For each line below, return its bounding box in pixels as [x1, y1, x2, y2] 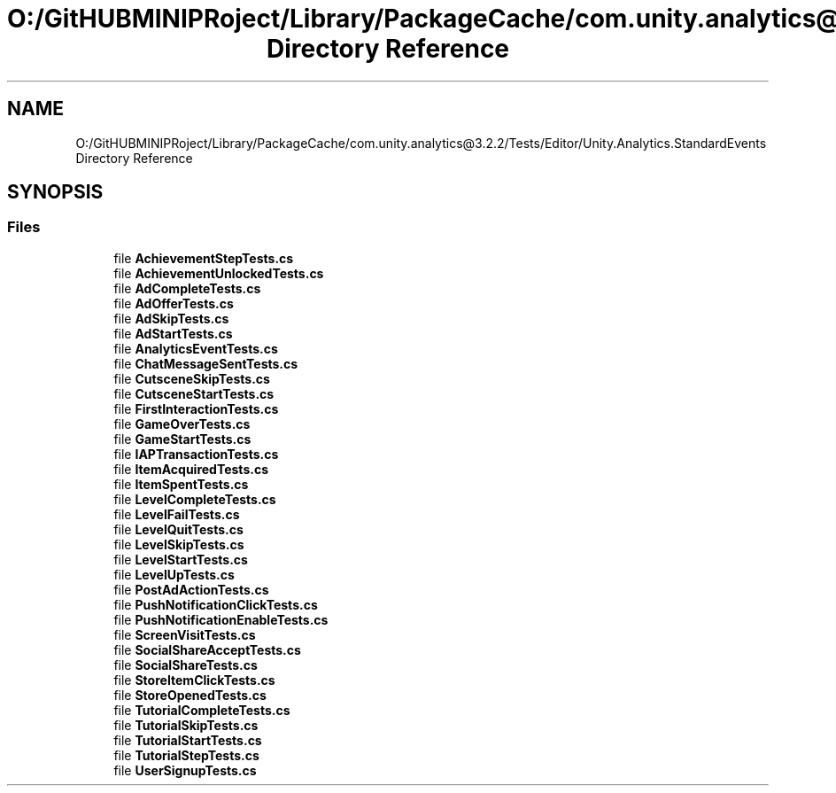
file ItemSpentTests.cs [113, 476, 249, 492]
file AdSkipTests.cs [113, 310, 229, 326]
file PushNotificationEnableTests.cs [113, 611, 329, 627]
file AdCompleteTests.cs [113, 280, 261, 296]
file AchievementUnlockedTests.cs [113, 265, 324, 281]
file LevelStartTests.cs [113, 551, 248, 567]
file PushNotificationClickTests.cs [113, 596, 318, 612]
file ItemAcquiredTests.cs [113, 461, 268, 477]
